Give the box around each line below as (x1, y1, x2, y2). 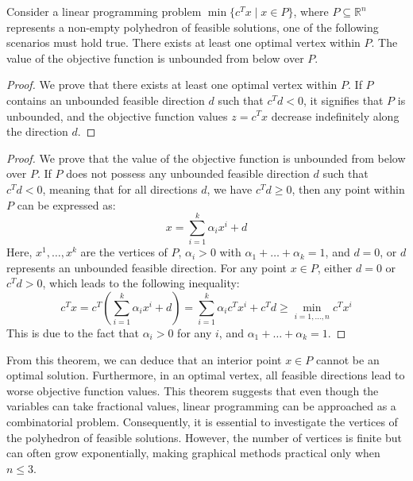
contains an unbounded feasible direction (6, 91, 205, 108)
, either (317, 259, 353, 275)
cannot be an (315, 351, 380, 367)
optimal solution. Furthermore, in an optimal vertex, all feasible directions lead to (6, 367, 405, 383)
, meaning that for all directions (42, 180, 198, 197)
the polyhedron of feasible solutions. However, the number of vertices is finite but (6, 429, 402, 445)
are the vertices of (80, 244, 168, 260)
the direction (6, 123, 68, 140)
